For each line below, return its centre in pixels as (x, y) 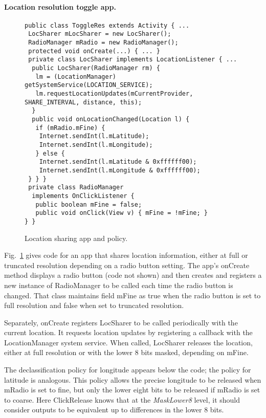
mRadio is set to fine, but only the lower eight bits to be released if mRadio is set (132, 390)
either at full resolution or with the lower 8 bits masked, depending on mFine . (126, 352)
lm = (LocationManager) (76, 76)
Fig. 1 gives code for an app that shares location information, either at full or (126, 255)
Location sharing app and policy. (76, 238)
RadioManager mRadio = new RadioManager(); (103, 43)
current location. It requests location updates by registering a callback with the (128, 332)
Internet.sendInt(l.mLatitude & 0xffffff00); (118, 162)
